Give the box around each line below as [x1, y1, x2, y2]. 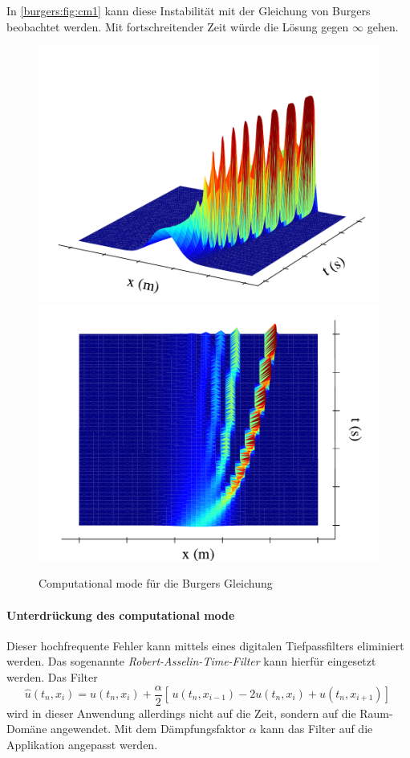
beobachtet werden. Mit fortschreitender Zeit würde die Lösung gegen [6, 18, 349, 35]
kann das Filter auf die [260, 720, 373, 737]
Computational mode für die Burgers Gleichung [39, 575, 273, 592]
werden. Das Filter [6, 668, 98, 685]
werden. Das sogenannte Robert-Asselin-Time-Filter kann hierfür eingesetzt [6, 653, 376, 670]
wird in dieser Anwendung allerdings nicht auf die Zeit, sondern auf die [6, 704, 356, 721]
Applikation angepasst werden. [6, 735, 158, 752]
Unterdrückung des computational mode [6, 606, 235, 623]
